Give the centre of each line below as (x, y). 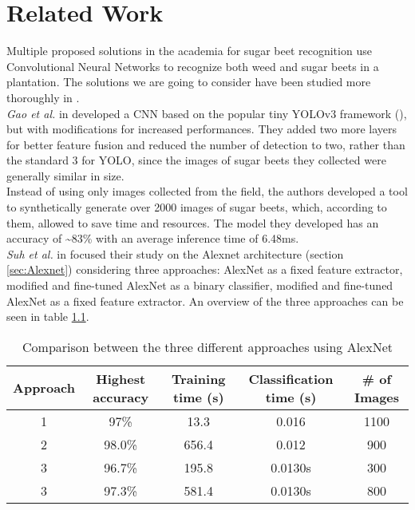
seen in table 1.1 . (48, 316)
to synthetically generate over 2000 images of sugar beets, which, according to (197, 207)
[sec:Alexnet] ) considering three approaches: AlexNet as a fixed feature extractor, (205, 269)
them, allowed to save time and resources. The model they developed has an (193, 222)
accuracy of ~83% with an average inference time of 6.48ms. (153, 238)
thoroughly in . (43, 97)
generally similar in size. (65, 175)
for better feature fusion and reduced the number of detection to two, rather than (206, 144)
